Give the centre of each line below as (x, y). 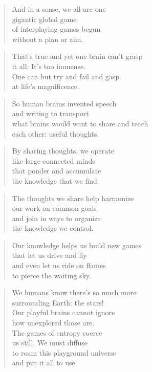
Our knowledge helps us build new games (77, 245)
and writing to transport (50, 113)
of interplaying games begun (56, 29)
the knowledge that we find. (56, 180)
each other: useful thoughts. (56, 133)
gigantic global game (44, 19)
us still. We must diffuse (50, 343)
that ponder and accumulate (57, 171)
